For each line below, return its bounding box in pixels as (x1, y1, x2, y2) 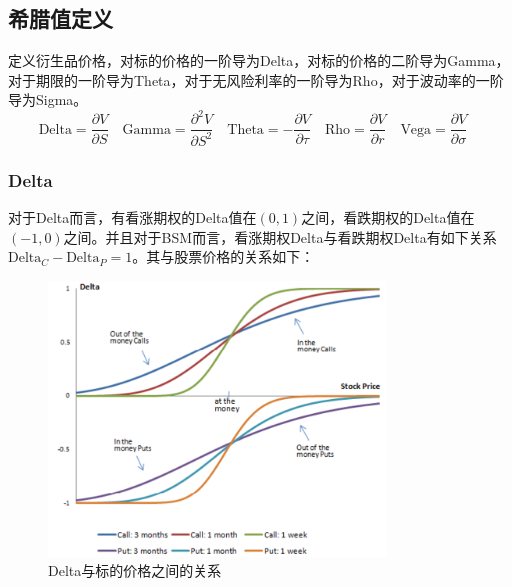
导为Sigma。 (8, 89, 88, 110)
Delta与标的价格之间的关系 (48, 560, 222, 581)
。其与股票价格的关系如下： (132, 246, 315, 267)
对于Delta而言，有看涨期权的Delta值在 (8, 207, 257, 228)
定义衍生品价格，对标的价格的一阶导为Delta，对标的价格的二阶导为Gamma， (8, 50, 510, 71)
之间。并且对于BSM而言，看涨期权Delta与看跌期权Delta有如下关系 (63, 226, 497, 247)
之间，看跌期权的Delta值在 (301, 207, 475, 228)
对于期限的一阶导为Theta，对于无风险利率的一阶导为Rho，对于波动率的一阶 (8, 69, 504, 90)
